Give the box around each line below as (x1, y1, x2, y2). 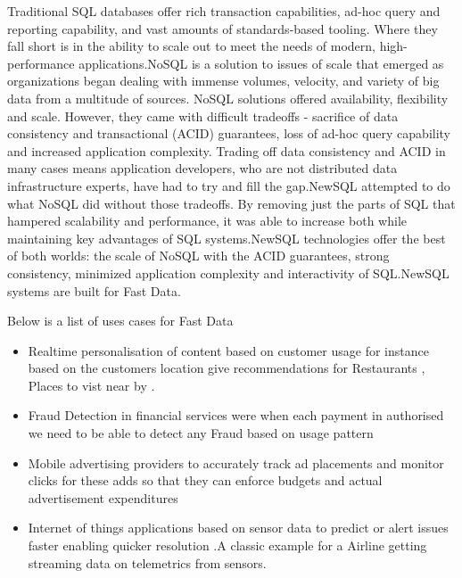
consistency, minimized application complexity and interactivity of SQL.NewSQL (7, 263, 450, 282)
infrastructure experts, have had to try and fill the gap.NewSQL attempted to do (7, 176, 450, 194)
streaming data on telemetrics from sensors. (28, 553, 267, 572)
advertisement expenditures (28, 488, 178, 507)
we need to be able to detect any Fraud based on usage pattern (28, 424, 374, 442)
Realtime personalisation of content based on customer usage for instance (28, 341, 429, 359)
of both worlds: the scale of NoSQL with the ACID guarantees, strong (7, 246, 390, 265)
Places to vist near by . (28, 376, 155, 394)
